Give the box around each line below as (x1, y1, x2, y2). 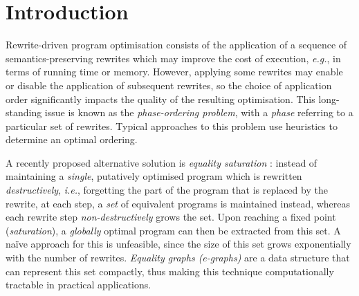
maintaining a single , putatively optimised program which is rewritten (6, 169, 302, 183)
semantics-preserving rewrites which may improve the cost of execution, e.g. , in (6, 50, 341, 65)
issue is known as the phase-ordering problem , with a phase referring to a (44, 105, 353, 120)
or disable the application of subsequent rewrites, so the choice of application (6, 77, 332, 92)
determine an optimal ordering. (6, 132, 138, 147)
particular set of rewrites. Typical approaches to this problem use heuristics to (6, 118, 338, 133)
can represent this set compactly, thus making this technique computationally (6, 263, 334, 278)
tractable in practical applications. (6, 277, 151, 292)
